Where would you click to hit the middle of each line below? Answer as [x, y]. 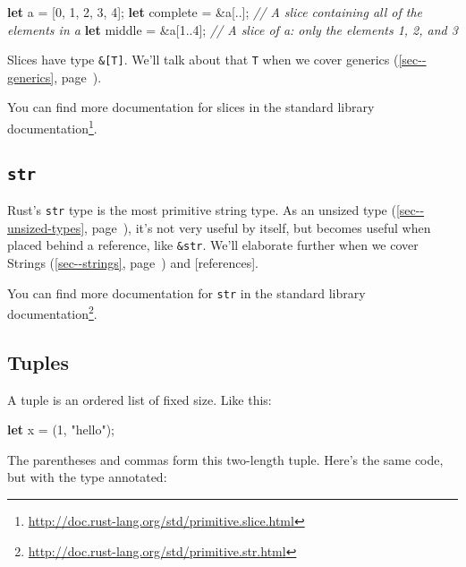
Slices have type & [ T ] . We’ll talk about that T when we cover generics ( [203, 60]
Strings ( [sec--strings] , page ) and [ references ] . [133, 262]
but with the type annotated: [87, 477]
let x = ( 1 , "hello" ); [61, 430]
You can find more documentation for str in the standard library [186, 292]
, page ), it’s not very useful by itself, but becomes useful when [258, 227]
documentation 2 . [52, 312]
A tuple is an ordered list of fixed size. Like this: [140, 399]
